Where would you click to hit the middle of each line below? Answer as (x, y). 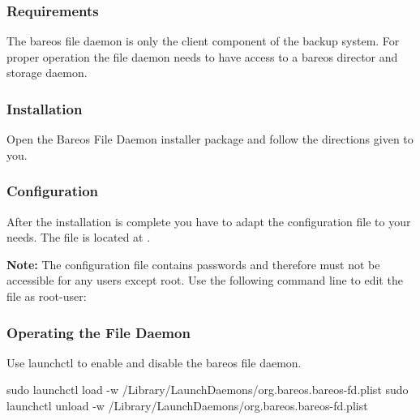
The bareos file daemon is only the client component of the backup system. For (203, 41)
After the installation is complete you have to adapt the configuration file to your (209, 221)
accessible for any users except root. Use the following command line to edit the (205, 280)
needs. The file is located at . (79, 237)
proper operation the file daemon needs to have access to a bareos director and (202, 56)
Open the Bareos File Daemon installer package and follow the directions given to (210, 139)
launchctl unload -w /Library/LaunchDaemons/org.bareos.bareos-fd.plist (187, 405)
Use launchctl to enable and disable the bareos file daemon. (154, 362)
